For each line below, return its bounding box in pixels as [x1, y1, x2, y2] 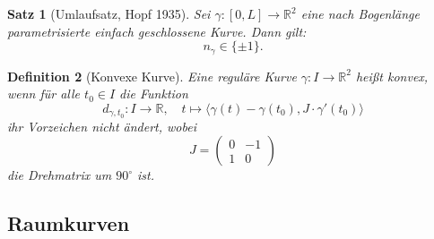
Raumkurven [7, 209, 130, 237]
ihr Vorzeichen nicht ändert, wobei [7, 116, 196, 135]
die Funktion [119, 84, 188, 103]
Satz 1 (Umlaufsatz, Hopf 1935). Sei [7, 4, 211, 22]
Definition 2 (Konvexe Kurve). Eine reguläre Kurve [7, 66, 297, 85]
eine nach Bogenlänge [300, 4, 420, 22]
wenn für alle [7, 84, 81, 103]
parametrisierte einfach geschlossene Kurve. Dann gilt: [7, 21, 307, 40]
